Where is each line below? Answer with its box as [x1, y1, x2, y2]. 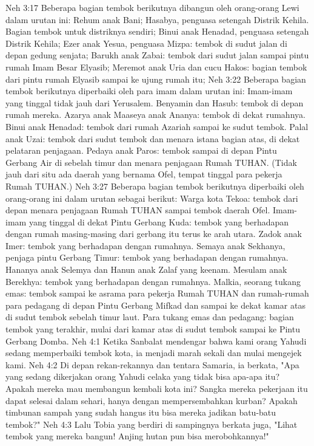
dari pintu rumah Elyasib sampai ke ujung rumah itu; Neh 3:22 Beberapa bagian [5, 72, 306, 85]
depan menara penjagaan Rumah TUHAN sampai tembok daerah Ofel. [5, 204, 270, 216]
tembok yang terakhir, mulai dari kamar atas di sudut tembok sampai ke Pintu [5, 323, 300, 335]
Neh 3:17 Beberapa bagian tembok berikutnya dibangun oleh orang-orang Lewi [5, 1, 299, 13]
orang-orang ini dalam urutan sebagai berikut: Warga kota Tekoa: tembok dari [5, 191, 298, 204]
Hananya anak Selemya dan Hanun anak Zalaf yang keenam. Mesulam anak [5, 263, 287, 276]
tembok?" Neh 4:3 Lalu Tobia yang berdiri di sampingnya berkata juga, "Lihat [5, 417, 298, 430]
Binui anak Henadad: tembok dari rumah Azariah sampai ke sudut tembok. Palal [5, 120, 309, 132]
